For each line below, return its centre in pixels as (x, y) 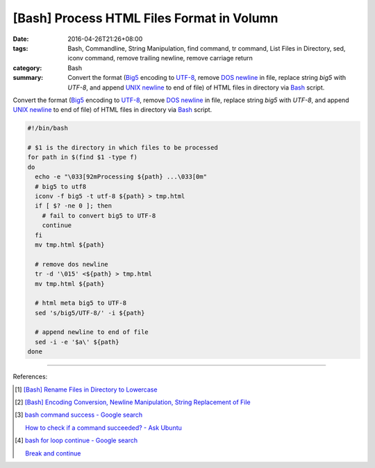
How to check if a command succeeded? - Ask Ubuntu (103, 428)
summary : (28, 78)
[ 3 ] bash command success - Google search (79, 415)
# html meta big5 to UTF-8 (81, 303)
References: (30, 377)
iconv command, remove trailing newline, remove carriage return (160, 58)
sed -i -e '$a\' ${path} (77, 342)
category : (27, 68)
